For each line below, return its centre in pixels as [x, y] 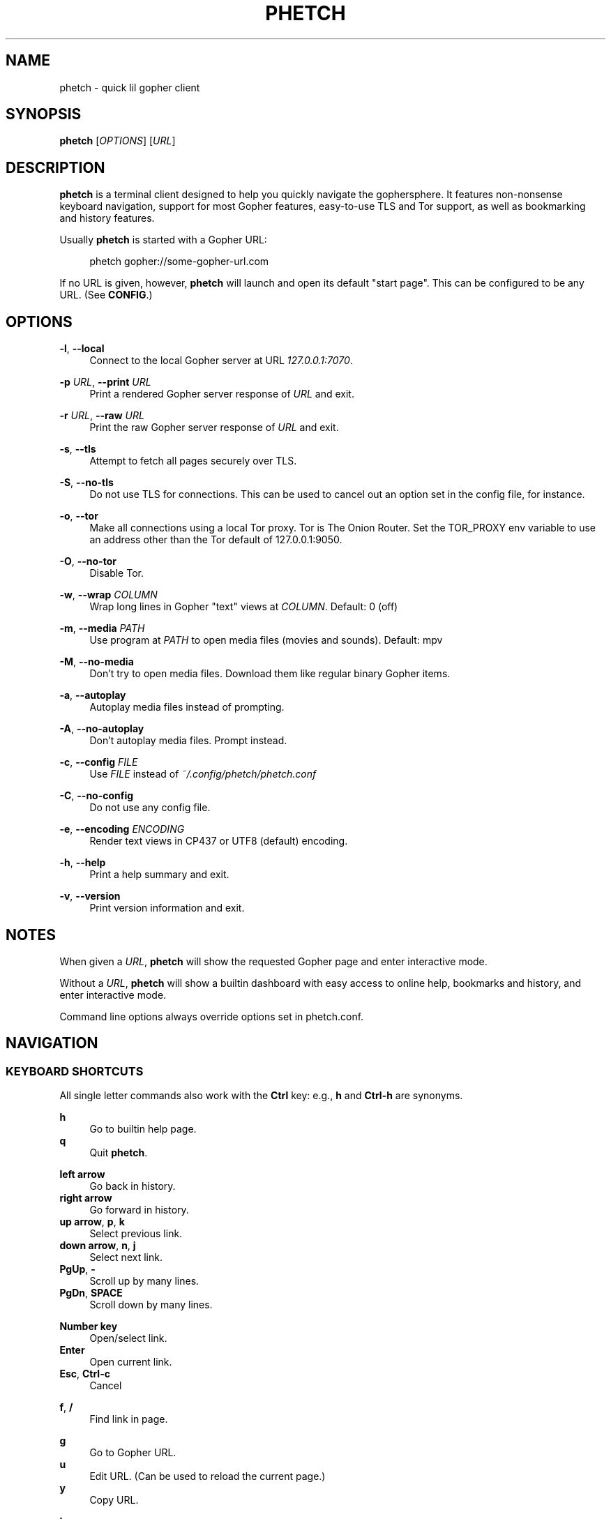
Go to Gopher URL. [133, 1453]
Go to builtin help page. [143, 1129]
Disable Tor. [116, 573]
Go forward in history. [139, 1210]
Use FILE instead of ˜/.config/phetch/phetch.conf [203, 774]
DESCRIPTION [55, 167]
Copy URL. [114, 1500]
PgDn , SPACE [91, 1293]
